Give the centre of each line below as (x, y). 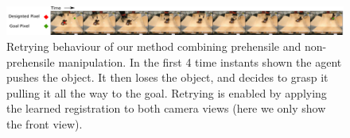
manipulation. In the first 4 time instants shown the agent (200, 61)
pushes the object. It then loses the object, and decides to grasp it (167, 77)
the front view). (45, 124)
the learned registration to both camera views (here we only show (166, 108)
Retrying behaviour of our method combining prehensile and (154, 46)
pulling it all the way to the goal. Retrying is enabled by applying (167, 92)
